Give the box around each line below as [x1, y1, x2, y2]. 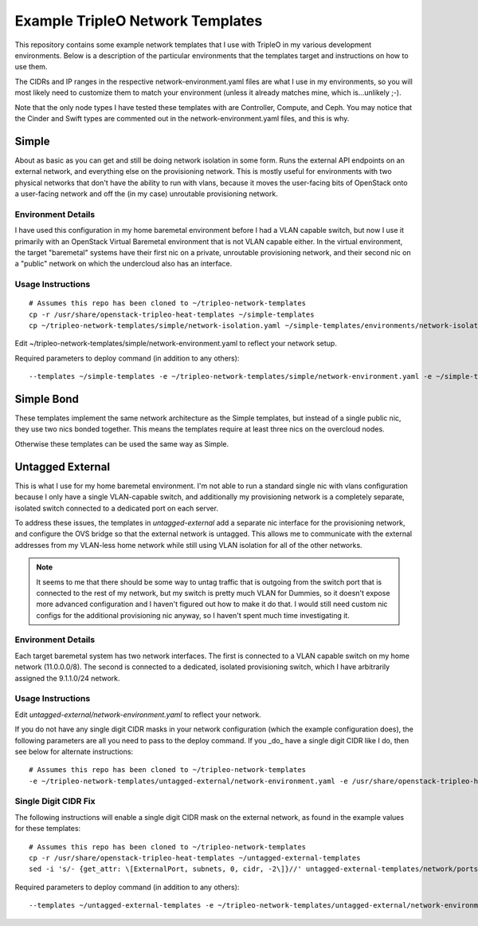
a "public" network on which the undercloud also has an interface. [14, 259, 233, 269]
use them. [14, 62, 48, 72]
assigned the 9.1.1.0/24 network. [14, 673, 120, 683]
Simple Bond [14, 392, 80, 406]
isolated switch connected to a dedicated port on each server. [14, 503, 219, 513]
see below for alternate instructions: [14, 747, 134, 756]
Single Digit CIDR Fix [14, 796, 96, 807]
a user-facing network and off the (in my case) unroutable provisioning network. [14, 188, 278, 199]
